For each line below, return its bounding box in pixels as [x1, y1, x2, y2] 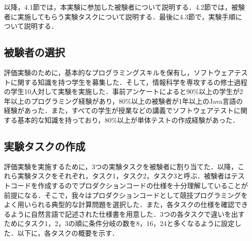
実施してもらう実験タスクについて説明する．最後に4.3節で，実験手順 [17, 11, 236, 21]
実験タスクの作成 [4, 138, 85, 153]
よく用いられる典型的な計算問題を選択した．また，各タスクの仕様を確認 [4, 199, 235, 209]
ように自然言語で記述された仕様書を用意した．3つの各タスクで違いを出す [10, 209, 245, 219]
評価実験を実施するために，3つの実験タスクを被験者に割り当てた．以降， [4, 161, 238, 171]
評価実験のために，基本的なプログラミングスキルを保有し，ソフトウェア [4, 67, 235, 77]
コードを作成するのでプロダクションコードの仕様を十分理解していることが [10, 180, 248, 190]
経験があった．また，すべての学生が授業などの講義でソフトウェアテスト [4, 105, 234, 115]
